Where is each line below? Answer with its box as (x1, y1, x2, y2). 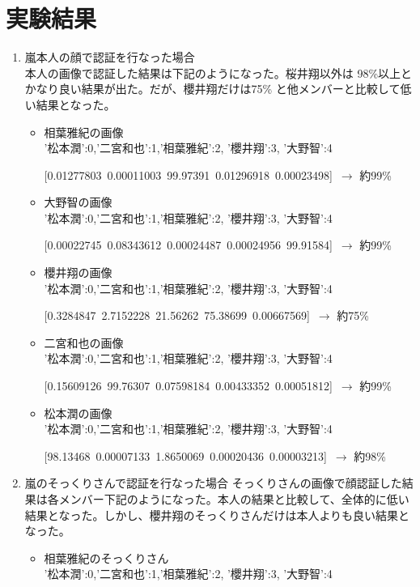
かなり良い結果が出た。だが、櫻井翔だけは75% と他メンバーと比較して (24, 80, 401, 97)
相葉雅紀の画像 (44, 123, 124, 140)
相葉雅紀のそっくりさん (44, 549, 169, 566)
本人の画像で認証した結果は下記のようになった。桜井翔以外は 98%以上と (24, 64, 413, 81)
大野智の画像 (44, 194, 112, 211)
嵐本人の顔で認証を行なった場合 (24, 49, 195, 66)
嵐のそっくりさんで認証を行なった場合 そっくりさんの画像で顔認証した (24, 474, 402, 491)
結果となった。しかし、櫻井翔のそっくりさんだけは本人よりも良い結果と (24, 506, 410, 523)
